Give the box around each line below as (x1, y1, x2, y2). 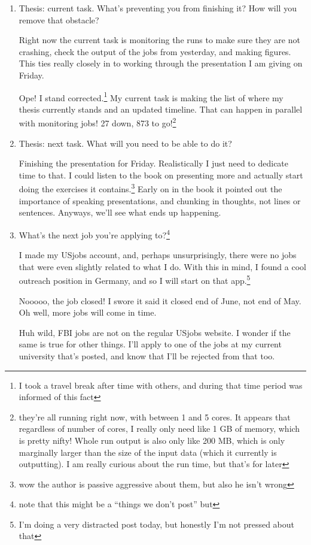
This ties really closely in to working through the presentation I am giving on (19, 57, 303, 69)
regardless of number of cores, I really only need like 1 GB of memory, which (19, 422, 300, 435)
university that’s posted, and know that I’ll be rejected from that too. (19, 349, 275, 362)
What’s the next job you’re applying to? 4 (19, 226, 170, 241)
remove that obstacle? (19, 13, 99, 26)
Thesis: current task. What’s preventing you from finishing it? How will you (19, 2, 297, 14)
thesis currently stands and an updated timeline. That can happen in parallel (19, 102, 303, 115)
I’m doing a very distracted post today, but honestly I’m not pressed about (19, 517, 294, 530)
